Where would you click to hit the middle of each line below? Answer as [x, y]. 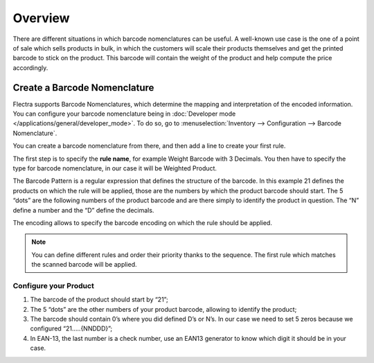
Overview [41, 18]
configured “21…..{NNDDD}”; [71, 328]
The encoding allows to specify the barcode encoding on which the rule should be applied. [143, 222]
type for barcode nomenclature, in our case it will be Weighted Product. [115, 168]
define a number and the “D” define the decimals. [83, 210]
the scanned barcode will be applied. [84, 265]
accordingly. [30, 68]
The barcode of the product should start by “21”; [99, 300]
